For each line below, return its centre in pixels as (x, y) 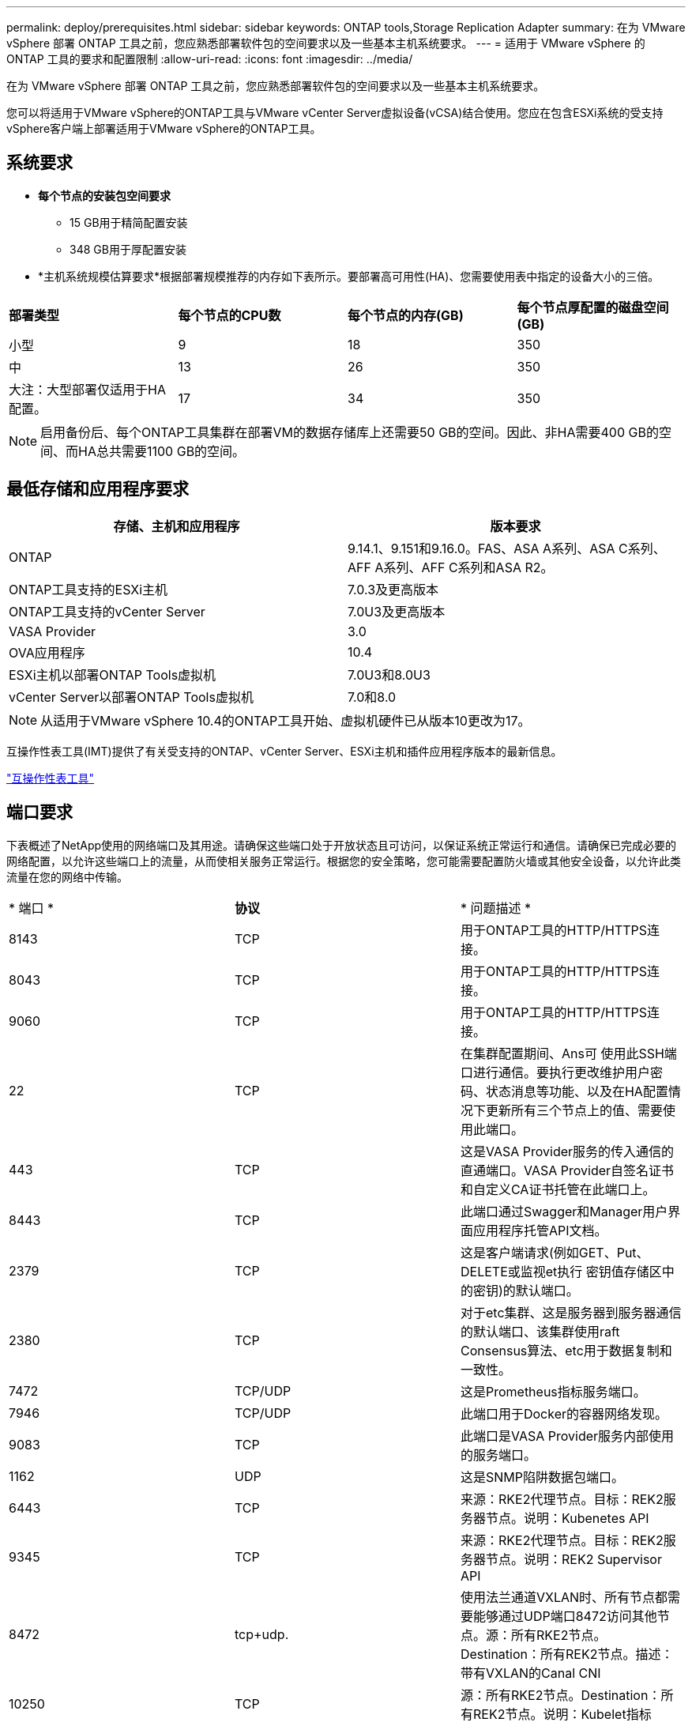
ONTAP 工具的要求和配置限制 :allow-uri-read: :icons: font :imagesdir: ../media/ (210, 59)
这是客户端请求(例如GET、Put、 (555, 1252)
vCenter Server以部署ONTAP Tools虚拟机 (131, 697)
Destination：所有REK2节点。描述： (567, 1654)
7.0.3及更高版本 (393, 589)
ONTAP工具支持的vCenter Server (107, 611)
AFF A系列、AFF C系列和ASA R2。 (451, 567)
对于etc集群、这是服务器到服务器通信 (571, 1312)
